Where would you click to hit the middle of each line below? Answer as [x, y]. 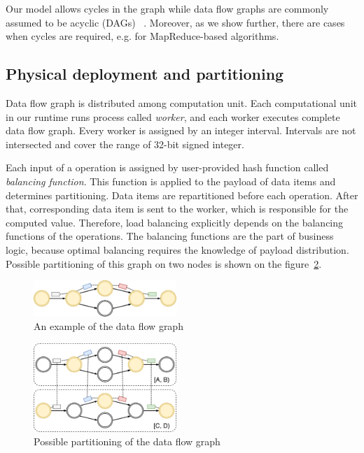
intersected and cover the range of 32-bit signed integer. [125, 144]
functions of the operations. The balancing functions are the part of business [170, 236]
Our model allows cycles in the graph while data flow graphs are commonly [167, 8]
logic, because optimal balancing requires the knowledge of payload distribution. [177, 249]
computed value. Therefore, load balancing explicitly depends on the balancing [175, 222]
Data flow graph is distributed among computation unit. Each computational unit [181, 102]
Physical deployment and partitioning [145, 74]
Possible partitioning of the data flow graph [127, 441]
